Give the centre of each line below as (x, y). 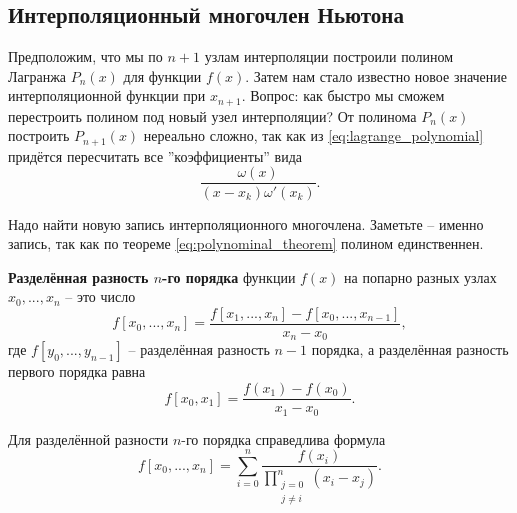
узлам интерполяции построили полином (328, 56)
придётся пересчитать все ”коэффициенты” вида (155, 155)
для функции (162, 75)
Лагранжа (37, 75)
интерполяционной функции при (107, 95)
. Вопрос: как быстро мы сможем (343, 95)
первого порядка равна (77, 371)
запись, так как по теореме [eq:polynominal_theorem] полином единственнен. (246, 243)
